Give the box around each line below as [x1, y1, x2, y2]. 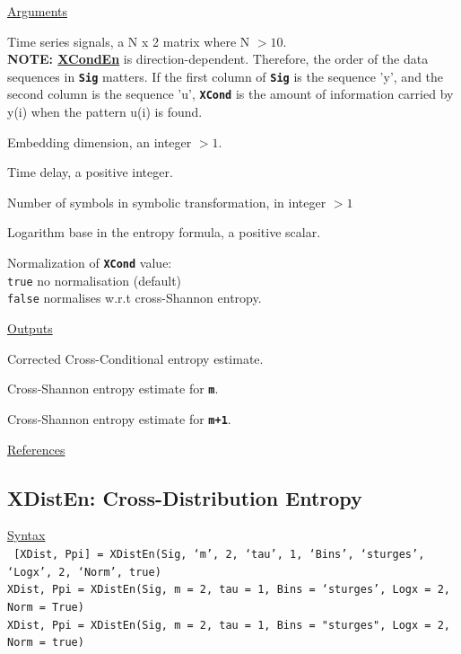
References [7, 439, 65, 458]
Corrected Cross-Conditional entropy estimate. [7, 349, 264, 367]
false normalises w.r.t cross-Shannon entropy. [7, 288, 262, 307]
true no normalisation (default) [7, 270, 182, 289]
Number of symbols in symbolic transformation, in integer [7, 192, 326, 211]
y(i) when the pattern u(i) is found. [7, 102, 203, 121]
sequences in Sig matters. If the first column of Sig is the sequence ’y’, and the [7, 66, 444, 85]
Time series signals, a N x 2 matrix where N [7, 31, 250, 50]
